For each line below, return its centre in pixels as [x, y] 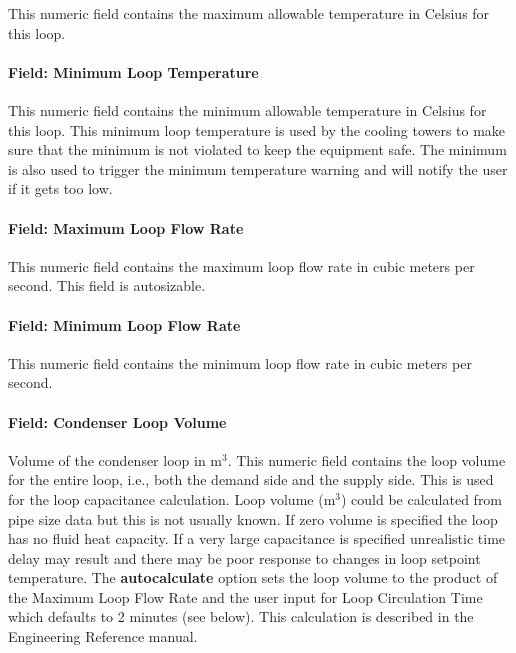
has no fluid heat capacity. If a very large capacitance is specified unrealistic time [257, 538]
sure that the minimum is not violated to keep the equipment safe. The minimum [257, 149]
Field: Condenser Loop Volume [117, 421]
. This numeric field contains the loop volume [366, 459]
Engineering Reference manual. [103, 636]
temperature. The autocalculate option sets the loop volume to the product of [253, 577]
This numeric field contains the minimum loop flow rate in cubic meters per [240, 362]
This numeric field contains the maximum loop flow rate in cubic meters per [241, 265]
